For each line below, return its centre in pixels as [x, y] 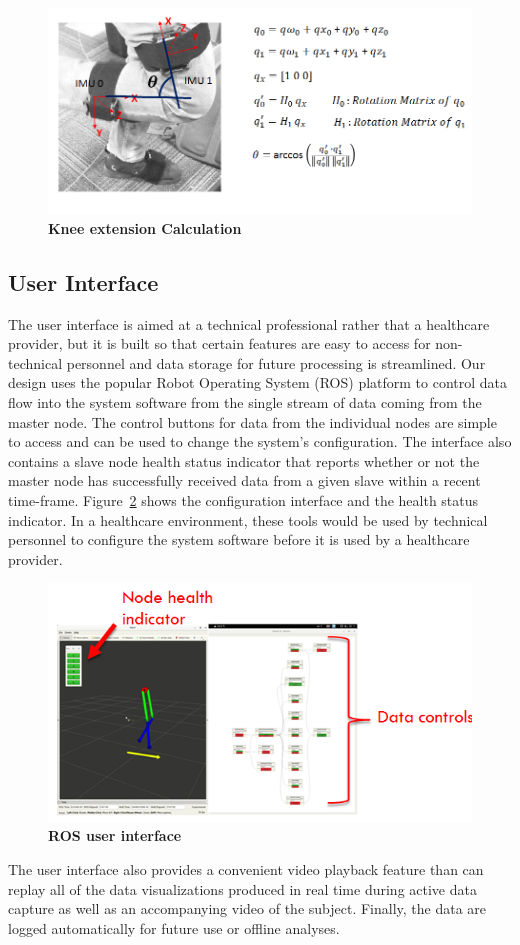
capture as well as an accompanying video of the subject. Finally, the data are [247, 908]
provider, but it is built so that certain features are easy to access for [219, 343]
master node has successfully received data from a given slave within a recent [244, 480]
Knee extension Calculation [145, 227]
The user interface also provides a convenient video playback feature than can [246, 868]
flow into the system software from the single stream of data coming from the [245, 402]
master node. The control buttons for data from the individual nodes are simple [252, 421]
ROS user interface [115, 835]
